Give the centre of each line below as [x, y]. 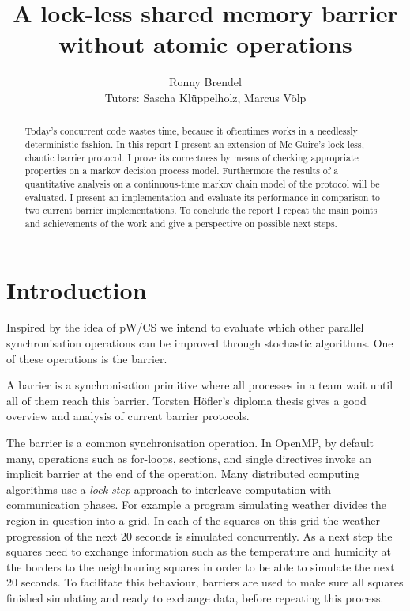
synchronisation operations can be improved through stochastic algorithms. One [200, 343]
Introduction [77, 289]
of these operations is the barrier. [87, 358]
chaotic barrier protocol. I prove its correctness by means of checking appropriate [192, 157]
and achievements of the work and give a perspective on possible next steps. [181, 223]
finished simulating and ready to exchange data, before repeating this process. [195, 597]
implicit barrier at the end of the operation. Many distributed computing [183, 474]
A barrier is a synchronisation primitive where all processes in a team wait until [200, 385]
